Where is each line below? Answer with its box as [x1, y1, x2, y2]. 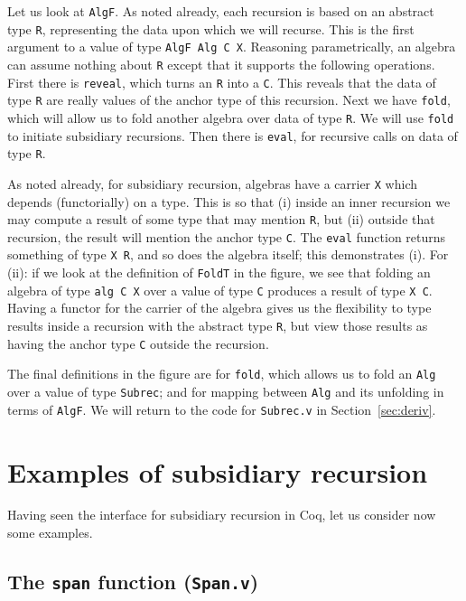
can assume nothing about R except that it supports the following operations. [7, 54, 435, 73]
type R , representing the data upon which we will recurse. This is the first [7, 19, 415, 38]
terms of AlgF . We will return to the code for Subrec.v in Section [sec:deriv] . [7, 399, 436, 418]
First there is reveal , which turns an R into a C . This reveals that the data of [7, 72, 436, 91]
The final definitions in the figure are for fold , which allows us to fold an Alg [7, 364, 436, 383]
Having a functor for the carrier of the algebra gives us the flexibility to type [7, 298, 432, 317]
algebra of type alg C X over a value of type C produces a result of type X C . [7, 280, 433, 299]
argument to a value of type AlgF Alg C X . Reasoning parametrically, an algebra [7, 37, 456, 56]
